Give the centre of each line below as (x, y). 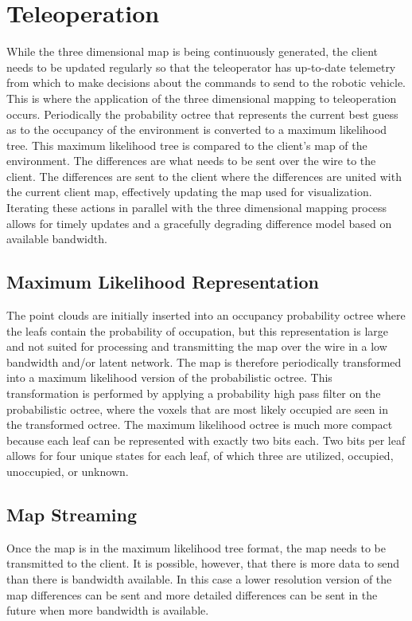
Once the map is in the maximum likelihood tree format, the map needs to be (196, 547)
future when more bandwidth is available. (108, 610)
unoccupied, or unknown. (68, 471)
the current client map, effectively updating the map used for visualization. (189, 192)
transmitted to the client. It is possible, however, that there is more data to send (203, 563)
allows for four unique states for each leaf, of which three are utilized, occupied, (200, 456)
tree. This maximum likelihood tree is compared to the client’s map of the (187, 145)
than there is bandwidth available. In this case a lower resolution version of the (199, 578)
